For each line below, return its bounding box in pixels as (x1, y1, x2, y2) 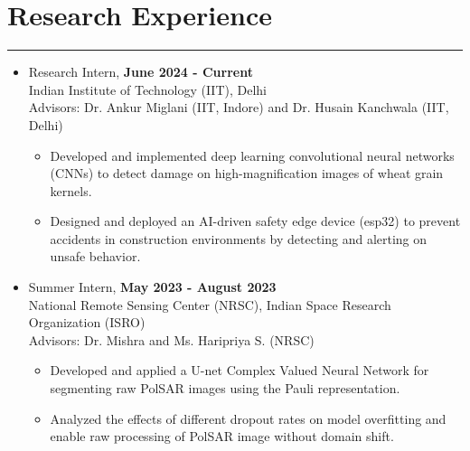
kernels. (50, 181, 92, 200)
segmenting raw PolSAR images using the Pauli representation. (50, 379, 400, 398)
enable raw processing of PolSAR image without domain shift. (50, 427, 394, 446)
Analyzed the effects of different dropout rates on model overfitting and (50, 409, 446, 428)
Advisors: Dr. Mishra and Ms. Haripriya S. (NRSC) (28, 330, 315, 349)
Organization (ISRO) (28, 313, 146, 332)
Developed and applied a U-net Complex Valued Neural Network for (50, 361, 429, 380)
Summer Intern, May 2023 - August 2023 (28, 277, 277, 296)
